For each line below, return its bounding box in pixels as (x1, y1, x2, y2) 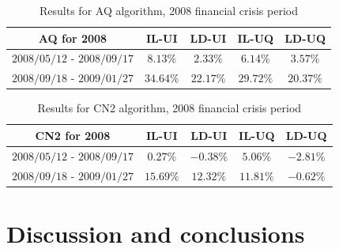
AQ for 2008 (38, 29, 107, 46)
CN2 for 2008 (35, 126, 111, 143)
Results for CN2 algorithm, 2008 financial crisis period (37, 100, 302, 116)
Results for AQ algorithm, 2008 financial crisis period (40, 2, 298, 18)
